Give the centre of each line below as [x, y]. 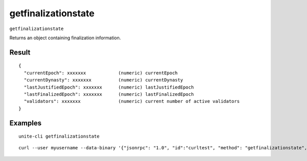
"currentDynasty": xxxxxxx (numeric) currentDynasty [104, 80]
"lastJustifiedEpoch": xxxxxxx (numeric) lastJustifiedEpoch [109, 87]
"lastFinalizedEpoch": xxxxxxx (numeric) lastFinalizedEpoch [109, 94]
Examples [26, 123]
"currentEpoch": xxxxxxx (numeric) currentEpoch [101, 73]
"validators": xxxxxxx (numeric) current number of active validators [132, 101]
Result [20, 52]
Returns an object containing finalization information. [65, 38]
